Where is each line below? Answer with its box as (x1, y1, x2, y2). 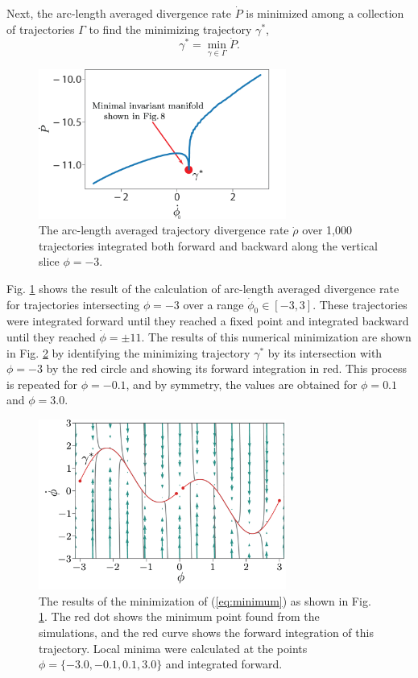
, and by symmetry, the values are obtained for (126, 375, 358, 392)
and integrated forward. (165, 655, 283, 672)
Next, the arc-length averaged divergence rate (6, 5, 231, 21)
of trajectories (6, 20, 75, 37)
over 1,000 (302, 221, 352, 238)
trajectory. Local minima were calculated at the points (39, 639, 308, 656)
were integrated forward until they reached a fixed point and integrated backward (6, 312, 409, 329)
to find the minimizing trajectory (89, 20, 252, 37)
